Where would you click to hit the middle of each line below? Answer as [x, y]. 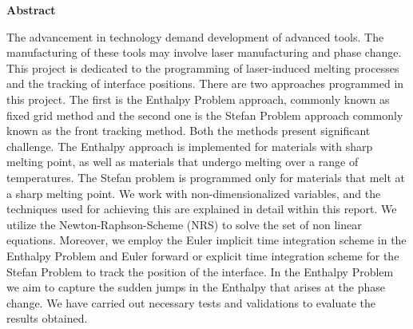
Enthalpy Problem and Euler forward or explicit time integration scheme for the [203, 255]
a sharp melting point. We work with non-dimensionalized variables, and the [194, 193]
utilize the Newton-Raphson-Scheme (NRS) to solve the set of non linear [184, 224]
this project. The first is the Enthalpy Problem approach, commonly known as [198, 99]
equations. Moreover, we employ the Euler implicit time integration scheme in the [206, 240]
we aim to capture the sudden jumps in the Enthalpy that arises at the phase [196, 287]
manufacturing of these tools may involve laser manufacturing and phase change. [204, 52]
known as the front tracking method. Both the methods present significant [189, 131]
